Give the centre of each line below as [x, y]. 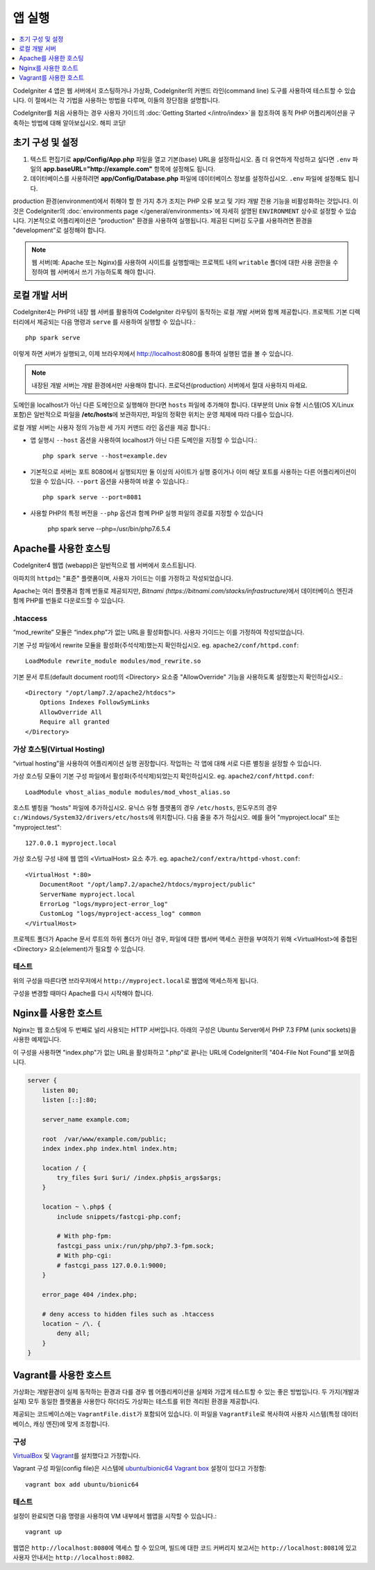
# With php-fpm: [84, 1236]
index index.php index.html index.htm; [110, 1148]
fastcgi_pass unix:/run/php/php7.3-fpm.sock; [135, 1246]
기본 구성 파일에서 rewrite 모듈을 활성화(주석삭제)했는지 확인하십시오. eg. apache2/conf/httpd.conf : [156, 645]
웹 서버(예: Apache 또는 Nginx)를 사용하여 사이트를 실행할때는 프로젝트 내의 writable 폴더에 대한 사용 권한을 [181, 262]
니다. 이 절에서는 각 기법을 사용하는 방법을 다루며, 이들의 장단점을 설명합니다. [116, 100]
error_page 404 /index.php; [90, 1294]
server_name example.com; [86, 1119]
